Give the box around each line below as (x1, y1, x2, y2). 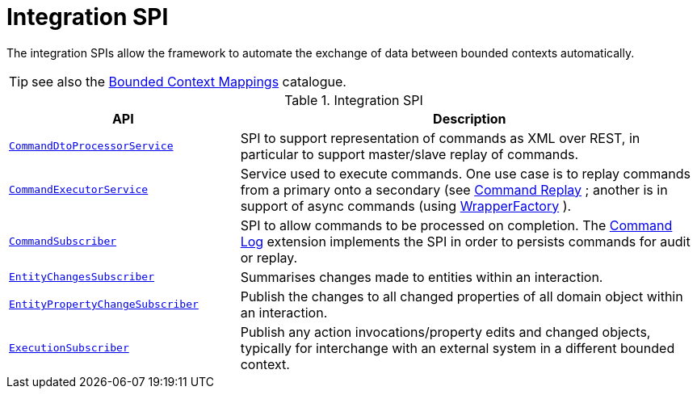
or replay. (240, 249, 298, 266)
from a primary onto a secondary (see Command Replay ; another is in (240, 181, 668, 198)
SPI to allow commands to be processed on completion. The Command (240, 216, 673, 233)
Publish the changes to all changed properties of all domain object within (240, 288, 683, 305)
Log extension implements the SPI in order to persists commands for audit (240, 233, 691, 250)
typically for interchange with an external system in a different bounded (240, 339, 675, 356)
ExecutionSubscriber (9, 342, 129, 355)
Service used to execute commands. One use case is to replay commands (240, 165, 691, 182)
